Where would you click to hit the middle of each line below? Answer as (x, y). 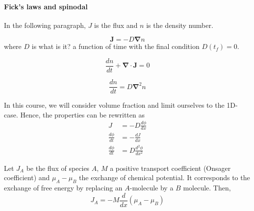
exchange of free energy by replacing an (63, 188)
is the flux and (116, 25)
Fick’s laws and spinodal (46, 6)
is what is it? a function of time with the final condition (115, 46)
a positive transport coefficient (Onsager (170, 168)
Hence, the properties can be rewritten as (82, 114)
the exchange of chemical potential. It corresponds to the (165, 177)
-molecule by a (152, 188)
